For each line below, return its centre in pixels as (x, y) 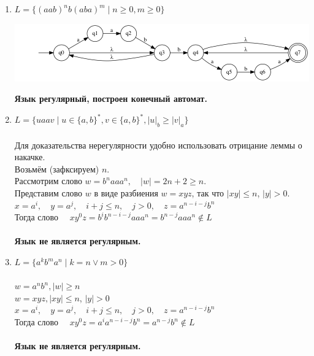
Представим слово (48, 193)
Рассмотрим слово (48, 181)
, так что (208, 193)
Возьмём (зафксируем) (57, 168)
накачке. (30, 157)
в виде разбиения (126, 193)
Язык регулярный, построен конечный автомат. (111, 99)
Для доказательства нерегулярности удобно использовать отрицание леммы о (158, 145)
